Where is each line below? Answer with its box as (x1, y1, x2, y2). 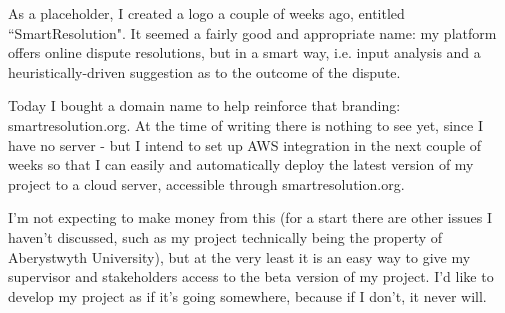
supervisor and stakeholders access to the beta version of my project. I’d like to (8, 266, 494, 287)
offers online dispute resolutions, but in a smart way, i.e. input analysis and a (8, 42, 481, 63)
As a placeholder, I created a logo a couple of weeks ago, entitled (8, 3, 405, 23)
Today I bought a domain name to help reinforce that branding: (8, 95, 401, 116)
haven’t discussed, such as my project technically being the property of (8, 226, 443, 247)
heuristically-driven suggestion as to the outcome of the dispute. (8, 61, 401, 82)
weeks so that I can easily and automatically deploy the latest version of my (8, 154, 474, 175)
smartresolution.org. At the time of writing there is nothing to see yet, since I (8, 114, 483, 135)
